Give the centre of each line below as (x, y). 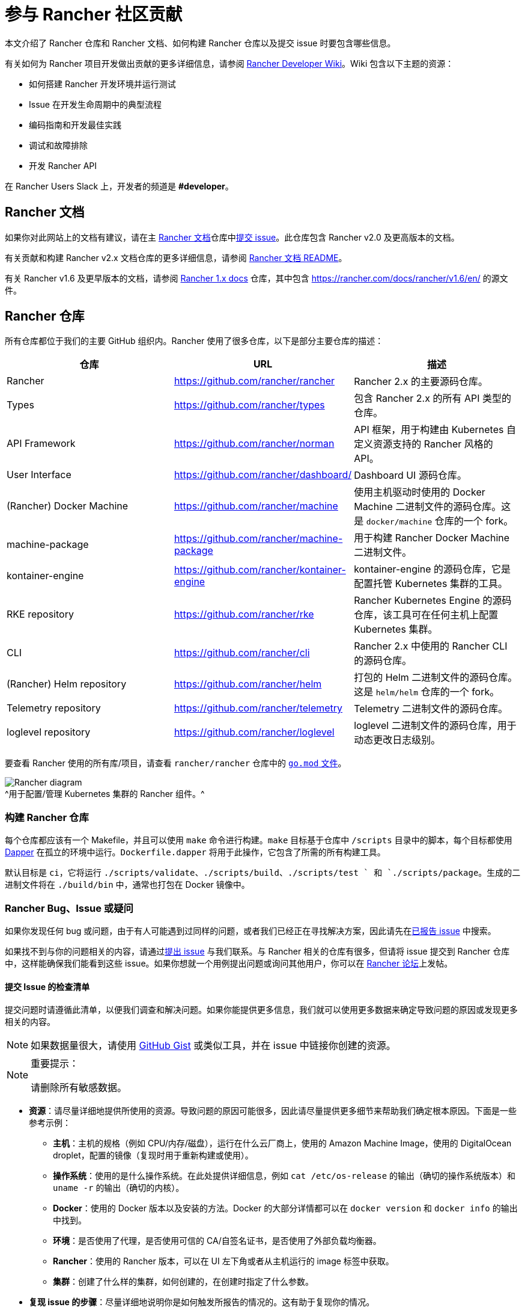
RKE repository (40, 614)
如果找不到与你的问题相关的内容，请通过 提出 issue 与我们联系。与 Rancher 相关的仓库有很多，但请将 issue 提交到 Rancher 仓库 (257, 951)
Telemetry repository (54, 708)
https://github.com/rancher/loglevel (254, 732)
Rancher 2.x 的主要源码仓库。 (421, 382)
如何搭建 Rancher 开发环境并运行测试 (102, 84)
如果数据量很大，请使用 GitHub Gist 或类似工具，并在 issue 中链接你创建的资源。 (213, 1046)
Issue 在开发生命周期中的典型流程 (95, 104)
